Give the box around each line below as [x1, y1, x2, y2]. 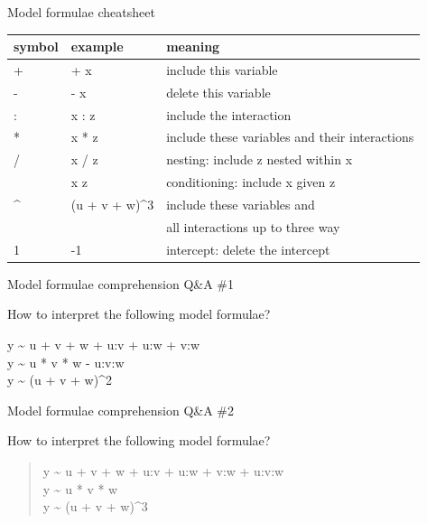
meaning [166, 37, 220, 56]
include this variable [166, 60, 278, 79]
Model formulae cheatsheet [7, 3, 155, 21]
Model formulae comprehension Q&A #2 [7, 400, 234, 419]
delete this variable [166, 82, 271, 101]
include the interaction [166, 105, 292, 124]
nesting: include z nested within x [166, 150, 353, 169]
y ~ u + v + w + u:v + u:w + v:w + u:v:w [42, 461, 284, 480]
